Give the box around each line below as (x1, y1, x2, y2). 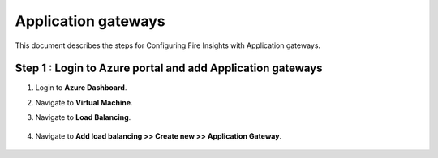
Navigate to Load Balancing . (35, 113, 131, 122)
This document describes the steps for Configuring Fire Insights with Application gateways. (15, 41, 320, 50)
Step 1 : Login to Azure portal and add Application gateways (15, 62, 324, 75)
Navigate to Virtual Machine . (35, 97, 133, 107)
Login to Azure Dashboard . (35, 83, 127, 92)
